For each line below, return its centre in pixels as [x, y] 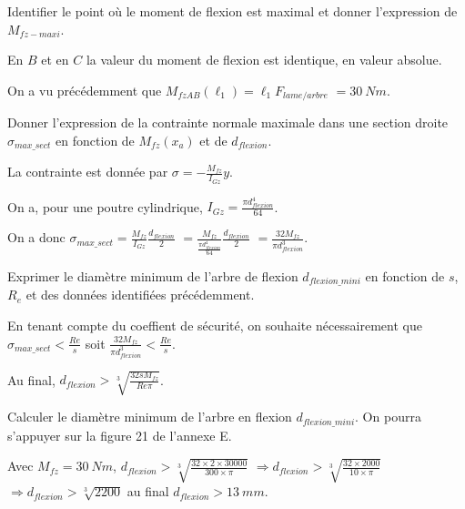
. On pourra [388, 417]
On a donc [36, 237]
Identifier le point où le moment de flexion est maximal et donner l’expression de [232, 11]
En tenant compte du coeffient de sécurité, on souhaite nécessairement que [215, 326]
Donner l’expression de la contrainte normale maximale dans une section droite [228, 122]
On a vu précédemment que [85, 90]
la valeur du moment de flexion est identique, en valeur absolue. [264, 60]
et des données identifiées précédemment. [140, 295]
